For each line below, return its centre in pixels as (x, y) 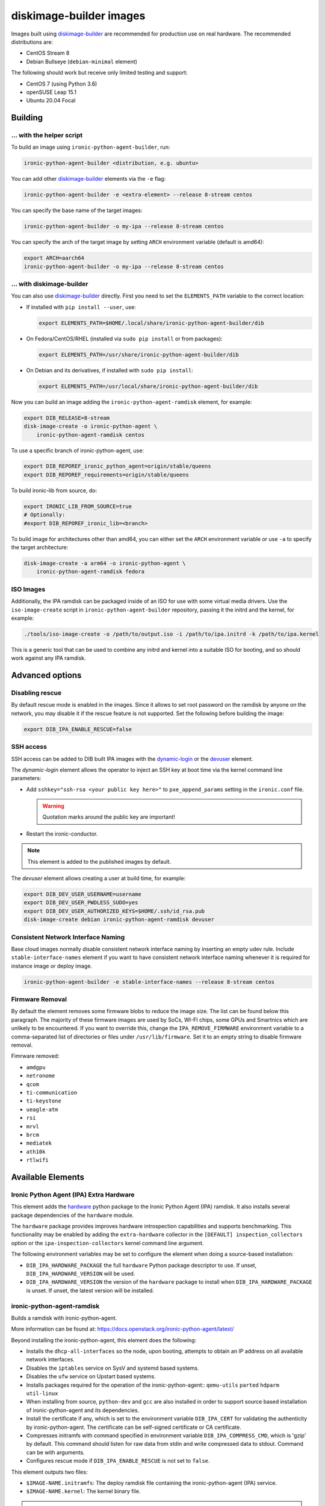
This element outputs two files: (49, 1472)
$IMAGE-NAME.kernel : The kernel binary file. (83, 1492)
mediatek (39, 1143)
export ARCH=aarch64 (54, 258)
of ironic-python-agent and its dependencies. (83, 1410)
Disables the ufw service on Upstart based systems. (91, 1376)
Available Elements (48, 1177)
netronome (41, 1076)
